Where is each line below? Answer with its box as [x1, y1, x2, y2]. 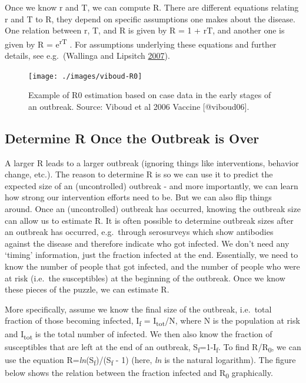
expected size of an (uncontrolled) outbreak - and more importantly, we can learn [5, 179, 298, 192]
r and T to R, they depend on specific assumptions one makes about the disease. [5, 12, 295, 25]
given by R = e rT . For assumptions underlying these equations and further [5, 36, 277, 50]
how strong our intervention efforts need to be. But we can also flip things [5, 191, 272, 203]
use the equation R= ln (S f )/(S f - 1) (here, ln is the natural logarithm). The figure [5, 353, 296, 367]
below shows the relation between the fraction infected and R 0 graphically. [5, 366, 273, 380]
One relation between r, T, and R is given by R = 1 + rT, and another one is [5, 24, 285, 36]
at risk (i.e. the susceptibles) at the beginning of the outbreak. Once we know [5, 271, 285, 284]
